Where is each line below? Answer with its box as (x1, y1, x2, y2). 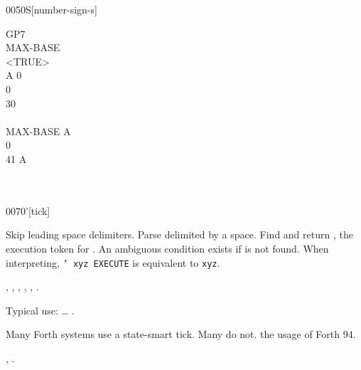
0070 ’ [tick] (6, 203, 50, 218)
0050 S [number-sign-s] (6, 2, 97, 16)
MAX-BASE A (6, 123, 71, 138)
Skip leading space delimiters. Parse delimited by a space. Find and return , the (6, 227, 353, 242)
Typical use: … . (6, 302, 75, 317)
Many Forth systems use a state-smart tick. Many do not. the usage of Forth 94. (6, 327, 356, 342)
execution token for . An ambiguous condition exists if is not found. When (6, 240, 329, 255)
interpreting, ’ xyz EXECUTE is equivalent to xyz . (6, 255, 220, 270)
